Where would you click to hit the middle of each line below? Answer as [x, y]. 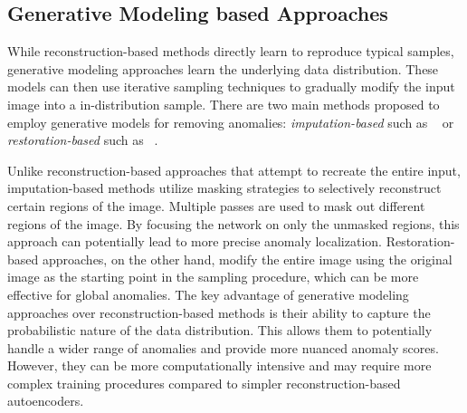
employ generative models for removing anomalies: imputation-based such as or [231, 122]
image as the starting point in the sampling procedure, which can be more [213, 277]
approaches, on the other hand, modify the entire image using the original [247, 259]
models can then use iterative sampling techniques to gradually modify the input [231, 86]
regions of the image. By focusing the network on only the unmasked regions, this [233, 223]
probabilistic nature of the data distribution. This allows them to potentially [220, 330]
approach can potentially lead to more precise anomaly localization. [195, 241]
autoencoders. [46, 401]
